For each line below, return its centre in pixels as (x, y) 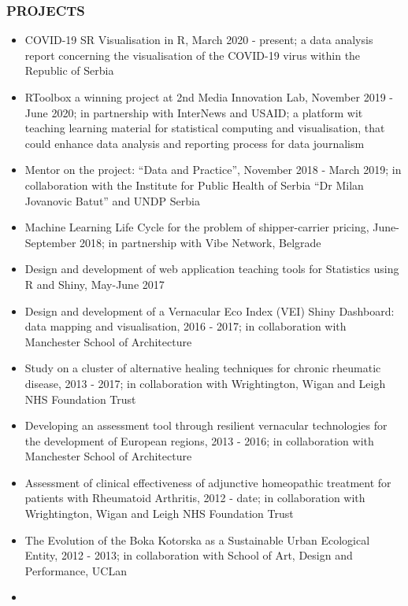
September (50, 242)
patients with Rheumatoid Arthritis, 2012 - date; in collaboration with (195, 498)
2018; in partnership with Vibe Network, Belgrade (200, 242)
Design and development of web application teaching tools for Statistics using (212, 269)
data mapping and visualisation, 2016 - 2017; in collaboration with (185, 326)
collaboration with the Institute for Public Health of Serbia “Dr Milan (194, 185)
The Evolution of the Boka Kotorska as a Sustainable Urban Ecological (197, 539)
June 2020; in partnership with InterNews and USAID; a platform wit (194, 112)
